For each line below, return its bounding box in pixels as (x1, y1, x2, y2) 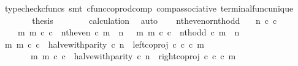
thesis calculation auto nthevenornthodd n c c (32, 13, 277, 26)
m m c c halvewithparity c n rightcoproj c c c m (30, 50, 236, 62)
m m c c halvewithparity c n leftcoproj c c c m (4, 37, 204, 50)
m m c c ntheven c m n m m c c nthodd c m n (17, 26, 240, 38)
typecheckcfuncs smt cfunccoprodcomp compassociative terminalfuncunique (4, 2, 294, 14)
